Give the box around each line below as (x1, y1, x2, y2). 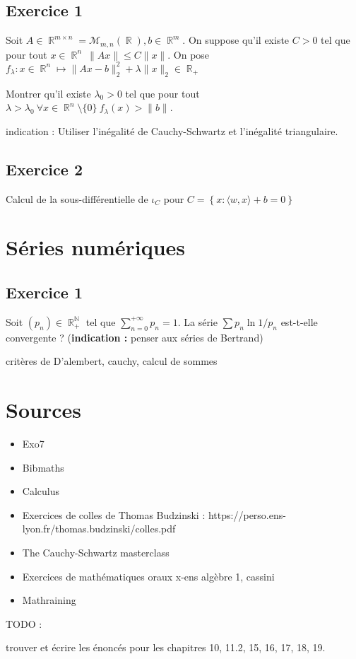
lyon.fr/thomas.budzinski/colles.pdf (22, 521, 176, 536)
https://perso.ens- (208, 507, 286, 522)
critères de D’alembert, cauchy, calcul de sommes (6, 354, 218, 368)
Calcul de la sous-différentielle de (6, 191, 148, 206)
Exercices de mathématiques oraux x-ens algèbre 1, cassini (22, 568, 275, 583)
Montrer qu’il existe (6, 86, 91, 100)
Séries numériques (6, 233, 186, 262)
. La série (177, 314, 218, 329)
